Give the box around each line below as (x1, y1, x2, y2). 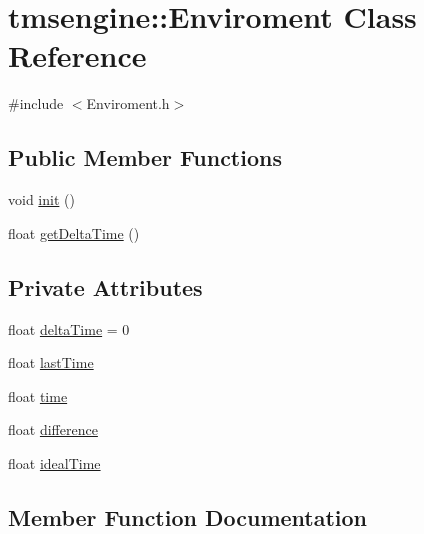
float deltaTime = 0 (8, 318, 130, 339)
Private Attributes (8, 271, 203, 302)
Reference (8, 35, 147, 76)
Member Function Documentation (8, 501, 368, 532)
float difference (8, 419, 98, 440)
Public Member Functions (8, 142, 282, 173)
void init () (8, 189, 75, 210)
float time (8, 385, 68, 406)
